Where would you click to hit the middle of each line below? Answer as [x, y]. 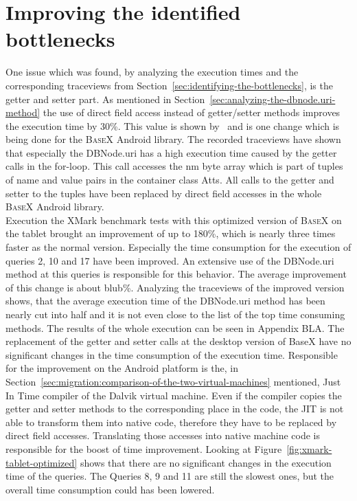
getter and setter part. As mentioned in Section [105, 99]
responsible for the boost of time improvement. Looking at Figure [144, 448]
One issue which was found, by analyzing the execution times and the [152, 72]
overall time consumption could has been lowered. [110, 489]
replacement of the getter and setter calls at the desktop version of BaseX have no [178, 341]
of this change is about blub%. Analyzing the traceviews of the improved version [175, 287]
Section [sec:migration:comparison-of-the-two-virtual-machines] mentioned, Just [173, 381]
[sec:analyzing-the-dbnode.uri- [273, 99]
